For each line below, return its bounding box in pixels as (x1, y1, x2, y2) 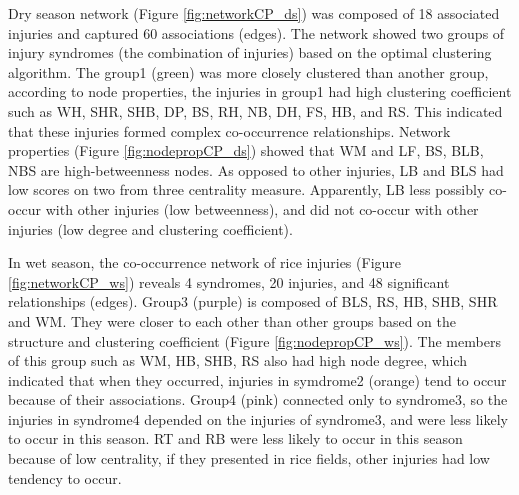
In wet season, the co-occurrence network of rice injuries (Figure (8, 252, 402, 273)
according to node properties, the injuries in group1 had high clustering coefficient (8, 81, 512, 102)
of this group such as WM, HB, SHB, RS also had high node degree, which (8, 350, 468, 371)
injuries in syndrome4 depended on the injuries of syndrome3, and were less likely (8, 408, 509, 429)
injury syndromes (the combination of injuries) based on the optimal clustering (8, 42, 492, 63)
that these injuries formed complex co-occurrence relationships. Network (8, 120, 451, 141)
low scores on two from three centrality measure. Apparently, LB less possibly (8, 179, 485, 200)
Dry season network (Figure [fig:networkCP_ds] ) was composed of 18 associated (8, 3, 500, 23)
